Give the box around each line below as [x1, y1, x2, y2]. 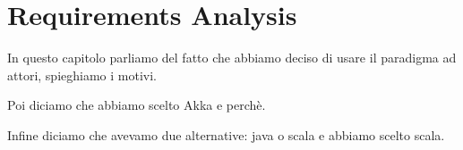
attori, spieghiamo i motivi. [7, 65, 157, 84]
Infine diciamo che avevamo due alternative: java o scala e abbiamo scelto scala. [7, 125, 445, 144]
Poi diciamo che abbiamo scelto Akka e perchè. [7, 96, 266, 114]
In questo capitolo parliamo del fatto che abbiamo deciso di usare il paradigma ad [7, 48, 457, 67]
